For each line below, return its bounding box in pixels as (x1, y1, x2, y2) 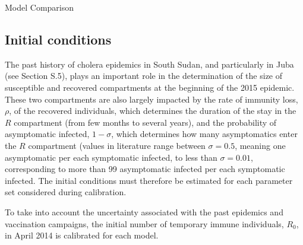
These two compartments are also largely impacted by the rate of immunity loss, (5, 93, 298, 105)
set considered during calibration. (5, 186, 127, 198)
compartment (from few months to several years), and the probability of (14, 116, 277, 128)
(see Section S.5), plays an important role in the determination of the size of (5, 69, 283, 82)
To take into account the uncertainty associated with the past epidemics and (5, 205, 283, 218)
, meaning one (235, 139, 286, 151)
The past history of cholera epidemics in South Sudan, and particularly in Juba (5, 58, 294, 70)
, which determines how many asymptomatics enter (111, 128, 298, 140)
